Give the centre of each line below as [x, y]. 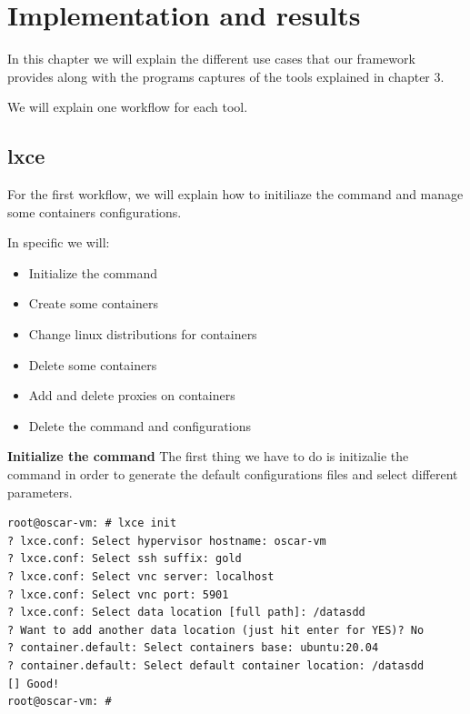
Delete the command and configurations [140, 425]
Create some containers [93, 303]
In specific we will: [59, 242]
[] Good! [34, 684]
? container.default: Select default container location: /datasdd [216, 665]
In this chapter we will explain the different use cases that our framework [211, 59]
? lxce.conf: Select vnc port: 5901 [118, 594]
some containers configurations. [95, 211]
